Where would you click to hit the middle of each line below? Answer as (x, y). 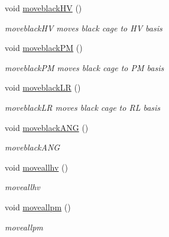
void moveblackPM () (44, 48)
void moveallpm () (38, 206)
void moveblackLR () (43, 87)
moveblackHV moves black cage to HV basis (84, 28)
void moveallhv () (36, 167)
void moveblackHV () (43, 8)
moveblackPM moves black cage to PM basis (84, 67)
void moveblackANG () (47, 127)
